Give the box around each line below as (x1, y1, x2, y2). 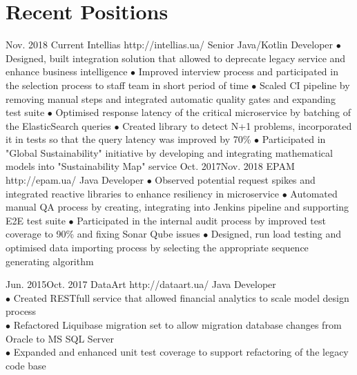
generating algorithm (6, 253, 94, 268)
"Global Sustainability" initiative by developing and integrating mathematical (6, 145, 333, 160)
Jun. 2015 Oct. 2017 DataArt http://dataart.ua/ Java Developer (6, 277, 276, 291)
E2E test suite (6, 213, 66, 227)
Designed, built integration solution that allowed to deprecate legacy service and (6, 50, 346, 65)
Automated (290, 186, 338, 200)
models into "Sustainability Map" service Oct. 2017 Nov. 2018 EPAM (6, 159, 295, 173)
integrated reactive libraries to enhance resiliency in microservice (6, 186, 279, 200)
